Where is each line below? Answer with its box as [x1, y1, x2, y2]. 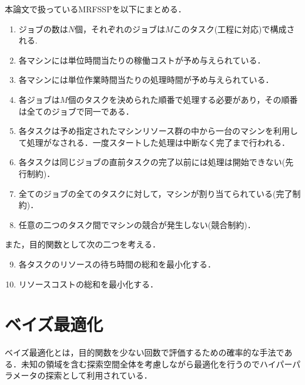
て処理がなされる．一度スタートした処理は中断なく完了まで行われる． [18, 136, 290, 148]
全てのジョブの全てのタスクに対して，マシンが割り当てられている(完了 [18, 187, 293, 199]
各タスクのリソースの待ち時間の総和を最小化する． [18, 257, 216, 270]
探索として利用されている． [45, 369, 152, 381]
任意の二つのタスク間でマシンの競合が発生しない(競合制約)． [18, 218, 256, 230]
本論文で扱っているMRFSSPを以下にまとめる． [5, 3, 186, 15]
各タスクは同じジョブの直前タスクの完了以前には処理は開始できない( [18, 156, 286, 168]
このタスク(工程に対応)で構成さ [173, 22, 295, 35]
